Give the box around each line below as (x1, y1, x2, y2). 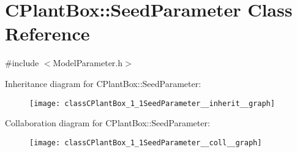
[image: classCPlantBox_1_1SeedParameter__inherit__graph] (29, 99, 275, 108)
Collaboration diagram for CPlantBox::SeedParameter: (5, 116, 210, 129)
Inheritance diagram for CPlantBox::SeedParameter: (5, 77, 201, 89)
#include (5, 56, 39, 69)
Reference (5, 21, 90, 46)
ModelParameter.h (53, 56, 123, 69)
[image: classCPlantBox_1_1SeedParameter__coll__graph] (29, 138, 262, 147)
